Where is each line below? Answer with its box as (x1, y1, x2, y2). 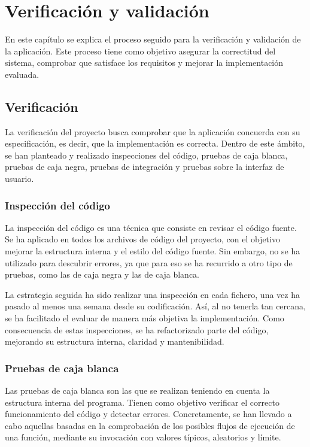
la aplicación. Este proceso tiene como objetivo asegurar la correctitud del (5, 44, 276, 57)
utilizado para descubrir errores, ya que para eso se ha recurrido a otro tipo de (5, 256, 293, 269)
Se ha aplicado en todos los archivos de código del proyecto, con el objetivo (5, 233, 280, 245)
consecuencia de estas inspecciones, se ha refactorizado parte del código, (5, 323, 269, 336)
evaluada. (5, 68, 39, 80)
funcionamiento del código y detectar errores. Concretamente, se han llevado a (5, 408, 292, 420)
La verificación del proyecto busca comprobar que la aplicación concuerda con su (5, 125, 300, 138)
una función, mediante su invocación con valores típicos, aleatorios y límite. (5, 431, 281, 443)
